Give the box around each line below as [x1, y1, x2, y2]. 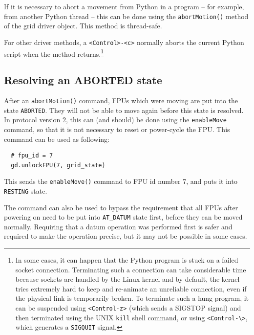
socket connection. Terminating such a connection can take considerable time [15, 264, 246, 274]
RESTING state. [4, 185, 47, 196]
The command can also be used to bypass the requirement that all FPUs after [4, 202, 238, 212]
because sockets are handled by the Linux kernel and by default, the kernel [15, 274, 240, 284]
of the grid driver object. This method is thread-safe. [4, 21, 162, 31]
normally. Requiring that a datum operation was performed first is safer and [4, 221, 233, 231]
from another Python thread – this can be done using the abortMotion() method [4, 11, 249, 21]
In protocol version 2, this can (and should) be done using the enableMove [4, 114, 227, 125]
